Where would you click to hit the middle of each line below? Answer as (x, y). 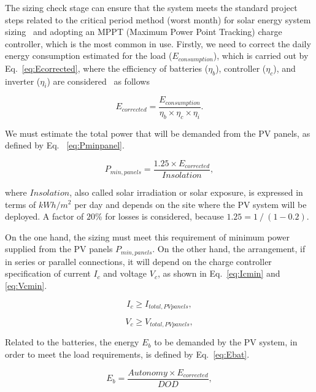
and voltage (125, 273)
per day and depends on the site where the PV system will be (191, 204)
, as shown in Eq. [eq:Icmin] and (219, 273)
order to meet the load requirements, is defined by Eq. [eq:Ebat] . (127, 354)
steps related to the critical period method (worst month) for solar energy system (158, 19)
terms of (21, 204)
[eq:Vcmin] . (26, 285)
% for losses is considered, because (160, 216)
